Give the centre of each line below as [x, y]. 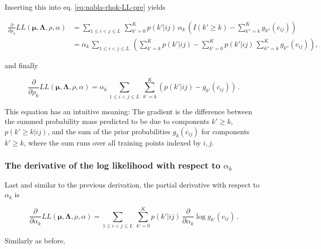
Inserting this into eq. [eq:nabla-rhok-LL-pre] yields [85, 7]
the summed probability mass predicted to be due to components [107, 121]
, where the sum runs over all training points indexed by [112, 142]
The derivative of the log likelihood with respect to [113, 165]
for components [225, 131]
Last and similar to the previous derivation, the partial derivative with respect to [132, 184]
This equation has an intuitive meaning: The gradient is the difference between [128, 111]
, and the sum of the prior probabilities [109, 131]
